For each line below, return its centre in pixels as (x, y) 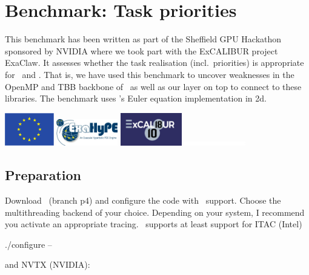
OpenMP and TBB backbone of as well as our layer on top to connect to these (153, 86)
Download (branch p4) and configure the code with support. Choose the (143, 200)
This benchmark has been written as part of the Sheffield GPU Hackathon (143, 39)
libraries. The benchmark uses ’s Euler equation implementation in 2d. (136, 98)
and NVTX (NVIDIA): (48, 264)
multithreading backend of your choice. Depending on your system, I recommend (155, 212)
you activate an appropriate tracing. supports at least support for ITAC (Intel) (154, 224)
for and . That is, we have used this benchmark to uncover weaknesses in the (150, 74)
